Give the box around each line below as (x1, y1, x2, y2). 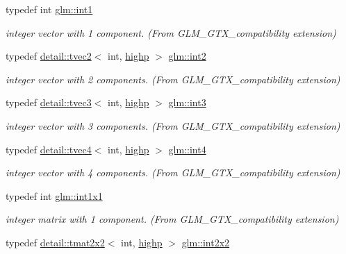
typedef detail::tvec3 (6, 95, 92, 110)
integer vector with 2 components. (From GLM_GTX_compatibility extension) (6, 71, 340, 86)
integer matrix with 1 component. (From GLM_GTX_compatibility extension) (6, 212, 339, 226)
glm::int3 (168, 95, 206, 110)
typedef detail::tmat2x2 (6, 235, 105, 249)
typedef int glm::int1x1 (6, 188, 103, 203)
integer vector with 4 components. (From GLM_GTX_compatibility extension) (6, 165, 340, 180)
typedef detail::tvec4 (6, 142, 92, 156)
